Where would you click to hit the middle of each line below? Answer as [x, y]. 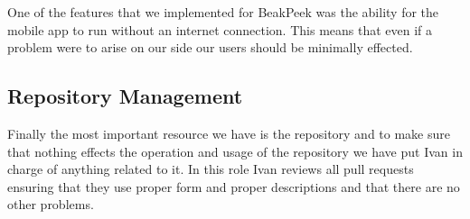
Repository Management [125, 96]
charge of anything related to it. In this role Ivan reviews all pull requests [211, 169]
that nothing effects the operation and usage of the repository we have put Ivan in [235, 151]
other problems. [51, 204]
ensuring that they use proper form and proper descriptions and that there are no [234, 186]
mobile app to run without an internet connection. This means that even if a [220, 29]
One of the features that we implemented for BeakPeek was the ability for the [223, 12]
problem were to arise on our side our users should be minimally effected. [210, 47]
